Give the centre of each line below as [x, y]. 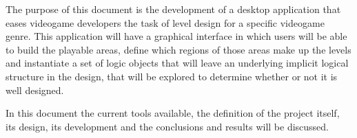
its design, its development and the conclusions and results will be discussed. [167, 126]
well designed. [35, 90]
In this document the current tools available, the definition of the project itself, [173, 113]
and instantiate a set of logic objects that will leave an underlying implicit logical [177, 63]
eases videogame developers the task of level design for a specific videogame [165, 22]
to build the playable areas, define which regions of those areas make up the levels [178, 49]
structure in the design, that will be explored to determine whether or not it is [172, 76]
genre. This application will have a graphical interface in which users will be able [176, 36]
